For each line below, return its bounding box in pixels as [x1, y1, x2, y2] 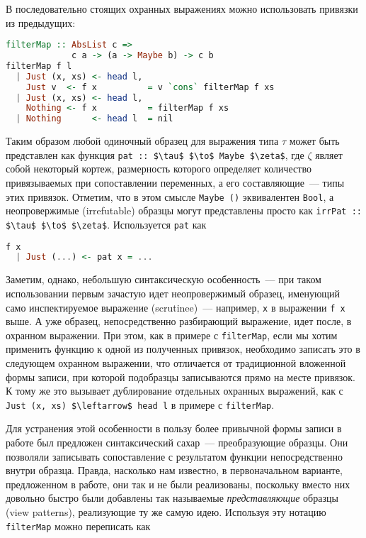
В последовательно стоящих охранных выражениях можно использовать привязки [6, 1, 358, 16]
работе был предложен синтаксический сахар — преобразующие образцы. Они [6, 435, 348, 450]
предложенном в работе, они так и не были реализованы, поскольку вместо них [6, 476, 350, 491]
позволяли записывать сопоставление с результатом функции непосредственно [6, 449, 343, 463]
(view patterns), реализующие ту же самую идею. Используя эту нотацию [6, 505, 326, 520]
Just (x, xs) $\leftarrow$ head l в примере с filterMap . [6, 397, 275, 412]
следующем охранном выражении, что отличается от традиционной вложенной [6, 356, 346, 370]
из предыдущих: [6, 15, 76, 30]
